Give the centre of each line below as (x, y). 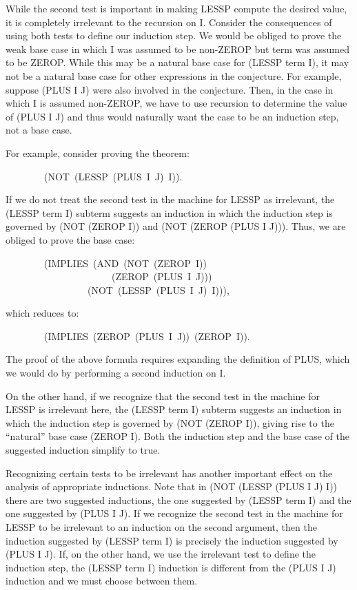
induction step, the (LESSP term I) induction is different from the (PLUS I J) (171, 567)
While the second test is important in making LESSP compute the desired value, (176, 8)
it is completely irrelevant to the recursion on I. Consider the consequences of (169, 22)
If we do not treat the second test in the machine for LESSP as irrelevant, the (170, 199)
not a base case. (39, 130)
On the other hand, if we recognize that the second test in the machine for (163, 396)
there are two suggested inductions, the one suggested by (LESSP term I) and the (178, 499)
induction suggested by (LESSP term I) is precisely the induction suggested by (172, 540)
